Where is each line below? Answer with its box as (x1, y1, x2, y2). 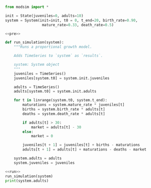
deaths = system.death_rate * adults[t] (22, 111, 105, 116)
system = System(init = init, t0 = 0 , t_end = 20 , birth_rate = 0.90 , (5, 18, 138, 23)
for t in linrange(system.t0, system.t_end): (14, 98, 108, 103)
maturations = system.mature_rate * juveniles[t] (22, 102, 125, 107)
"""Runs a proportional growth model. (14, 44, 92, 50)
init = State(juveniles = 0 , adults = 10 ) (5, 13, 84, 18)
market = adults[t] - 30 (31, 125, 82, 130)
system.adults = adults (14, 156, 62, 161)
